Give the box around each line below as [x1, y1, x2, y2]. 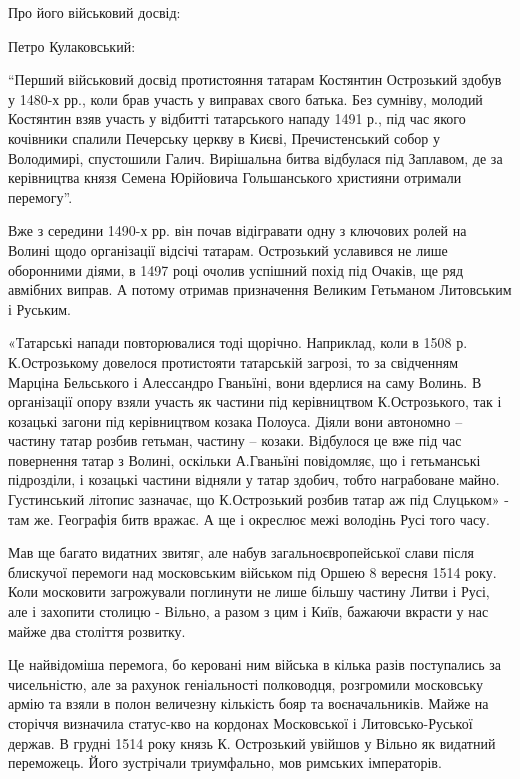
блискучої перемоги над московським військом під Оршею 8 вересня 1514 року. [8, 561, 497, 582]
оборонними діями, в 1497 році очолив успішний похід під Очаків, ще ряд [8, 259, 464, 280]
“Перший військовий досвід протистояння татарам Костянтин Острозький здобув [8, 69, 502, 90]
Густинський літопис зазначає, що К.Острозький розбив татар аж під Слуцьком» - [8, 489, 509, 510]
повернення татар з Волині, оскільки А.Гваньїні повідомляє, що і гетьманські [8, 449, 481, 470]
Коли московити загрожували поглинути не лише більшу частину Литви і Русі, [8, 581, 490, 602]
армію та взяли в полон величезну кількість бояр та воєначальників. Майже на [8, 693, 489, 714]
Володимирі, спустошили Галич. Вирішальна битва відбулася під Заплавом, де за [8, 147, 503, 168]
